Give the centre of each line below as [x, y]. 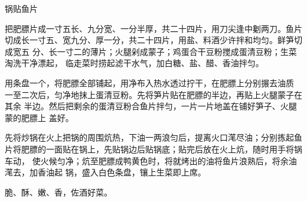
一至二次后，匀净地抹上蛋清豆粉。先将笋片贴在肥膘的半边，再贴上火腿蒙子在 [153, 94]
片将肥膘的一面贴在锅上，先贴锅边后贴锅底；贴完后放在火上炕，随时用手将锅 [153, 149]
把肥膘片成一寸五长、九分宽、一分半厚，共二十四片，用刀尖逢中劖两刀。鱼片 [153, 28]
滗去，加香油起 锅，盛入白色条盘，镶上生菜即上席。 [105, 172]
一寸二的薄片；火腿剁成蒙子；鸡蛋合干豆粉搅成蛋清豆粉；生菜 [177, 51]
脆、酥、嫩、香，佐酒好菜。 [58, 192]
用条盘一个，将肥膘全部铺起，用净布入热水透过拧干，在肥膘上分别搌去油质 [149, 82]
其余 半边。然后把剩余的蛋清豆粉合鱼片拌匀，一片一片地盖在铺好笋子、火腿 [151, 106]
